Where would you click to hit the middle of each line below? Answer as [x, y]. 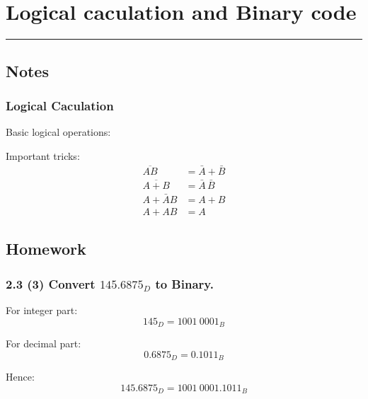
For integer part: [42, 310]
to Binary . [184, 283]
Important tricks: [43, 155]
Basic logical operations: [58, 132]
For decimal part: [44, 343]
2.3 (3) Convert [51, 283]
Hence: [20, 377]
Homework [46, 249]
